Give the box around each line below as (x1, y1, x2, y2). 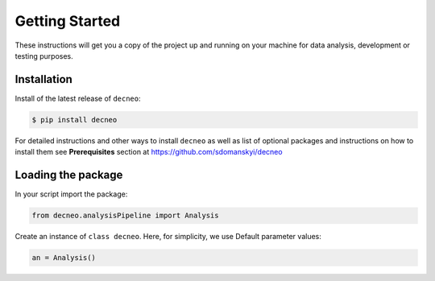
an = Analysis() (31, 254, 97, 262)
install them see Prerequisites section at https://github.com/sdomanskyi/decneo (14, 147, 283, 157)
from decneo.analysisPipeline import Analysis (31, 211, 219, 221)
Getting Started (14, 12, 121, 30)
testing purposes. (14, 51, 74, 60)
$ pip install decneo (31, 115, 118, 124)
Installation (14, 72, 72, 86)
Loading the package (14, 168, 123, 182)
